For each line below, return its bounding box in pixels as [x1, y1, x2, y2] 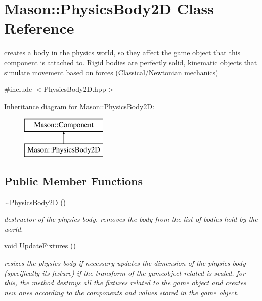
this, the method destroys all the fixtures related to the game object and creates [4, 277, 246, 288]
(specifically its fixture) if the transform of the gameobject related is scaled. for [4, 267, 245, 278]
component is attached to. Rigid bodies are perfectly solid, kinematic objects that [4, 57, 257, 67]
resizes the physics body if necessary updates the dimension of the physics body [4, 258, 246, 268]
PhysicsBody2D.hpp [43, 84, 106, 94]
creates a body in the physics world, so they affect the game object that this [4, 47, 241, 58]
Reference [4, 18, 74, 38]
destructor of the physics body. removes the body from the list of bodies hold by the [4, 214, 258, 224]
